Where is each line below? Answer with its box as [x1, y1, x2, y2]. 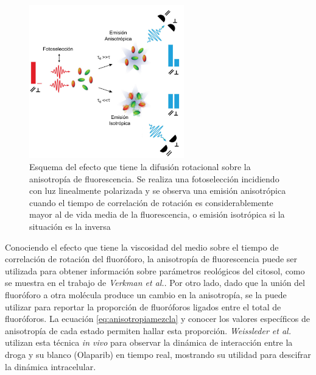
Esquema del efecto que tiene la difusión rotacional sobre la [29, 160, 251, 173]
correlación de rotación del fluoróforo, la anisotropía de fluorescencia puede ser [5, 252, 298, 265]
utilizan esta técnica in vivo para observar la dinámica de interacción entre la [5, 336, 293, 349]
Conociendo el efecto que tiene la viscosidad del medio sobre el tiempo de [5, 240, 279, 253]
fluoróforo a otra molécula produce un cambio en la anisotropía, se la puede [5, 288, 287, 301]
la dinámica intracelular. [5, 360, 96, 373]
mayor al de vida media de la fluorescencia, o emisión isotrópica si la [29, 208, 285, 221]
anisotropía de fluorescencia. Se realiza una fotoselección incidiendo [29, 172, 279, 185]
